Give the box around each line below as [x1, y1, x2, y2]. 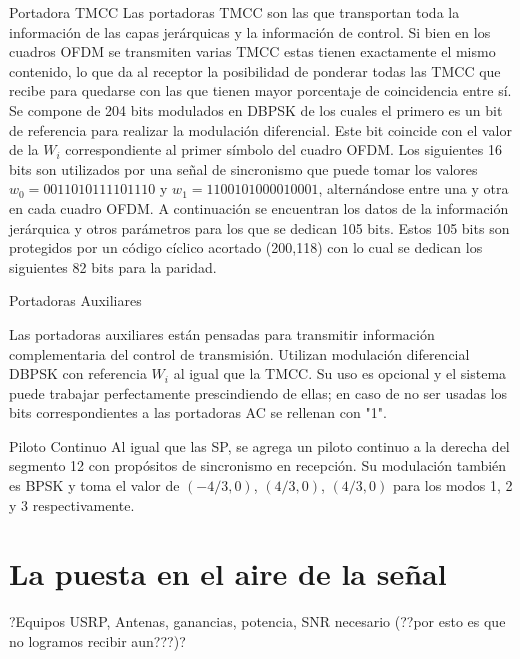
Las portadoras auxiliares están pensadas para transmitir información [9, 323, 435, 344]
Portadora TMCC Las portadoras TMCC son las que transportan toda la [9, 2, 460, 22]
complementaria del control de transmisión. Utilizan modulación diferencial [9, 343, 470, 364]
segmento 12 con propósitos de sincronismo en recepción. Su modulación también [9, 455, 507, 476]
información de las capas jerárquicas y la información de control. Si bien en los [9, 21, 491, 42]
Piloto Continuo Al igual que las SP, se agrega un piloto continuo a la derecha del [9, 435, 510, 456]
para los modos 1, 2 [392, 475, 513, 496]
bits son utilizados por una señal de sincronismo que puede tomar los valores [9, 158, 478, 179]
